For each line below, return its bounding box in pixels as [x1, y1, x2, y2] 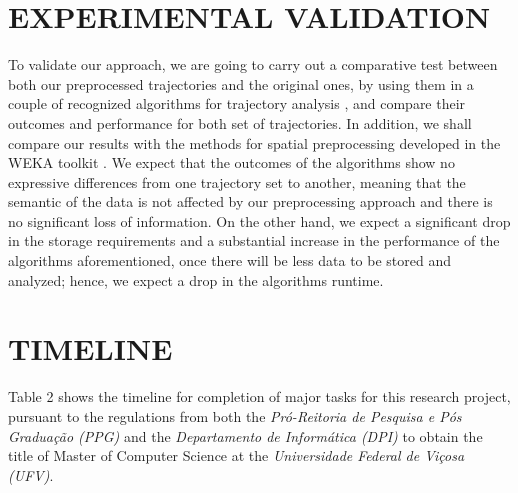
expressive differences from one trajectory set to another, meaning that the [8, 171, 466, 192]
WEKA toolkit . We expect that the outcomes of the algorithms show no [8, 152, 455, 173]
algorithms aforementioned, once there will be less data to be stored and [8, 250, 452, 271]
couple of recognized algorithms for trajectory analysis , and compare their [8, 93, 466, 114]
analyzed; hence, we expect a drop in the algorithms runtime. [8, 269, 384, 290]
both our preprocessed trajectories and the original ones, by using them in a [8, 73, 474, 94]
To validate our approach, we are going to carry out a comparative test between [8, 54, 498, 75]
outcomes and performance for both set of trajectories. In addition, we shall [8, 112, 472, 133]
